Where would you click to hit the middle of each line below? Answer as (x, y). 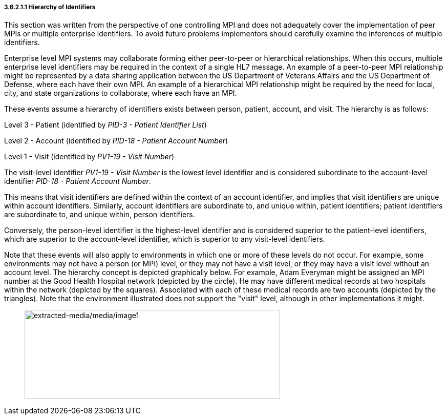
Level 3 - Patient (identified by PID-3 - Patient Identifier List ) (105, 125)
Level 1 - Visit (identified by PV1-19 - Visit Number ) (89, 157)
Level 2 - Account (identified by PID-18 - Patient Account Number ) (116, 141)
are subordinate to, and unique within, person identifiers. (100, 215)
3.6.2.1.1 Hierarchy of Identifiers (50, 7)
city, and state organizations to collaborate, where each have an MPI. (121, 93)
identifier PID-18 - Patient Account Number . (78, 181)
